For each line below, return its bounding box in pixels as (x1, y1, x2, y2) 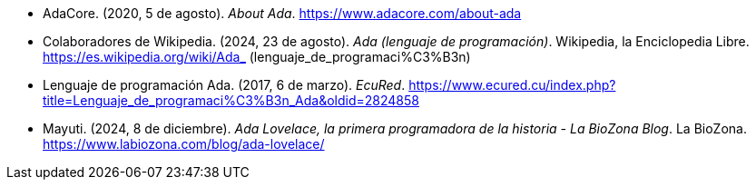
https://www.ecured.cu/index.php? (408, 77, 616, 93)
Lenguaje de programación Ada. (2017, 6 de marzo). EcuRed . (43, 77, 406, 93)
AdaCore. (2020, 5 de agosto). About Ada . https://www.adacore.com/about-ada (43, 5, 522, 21)
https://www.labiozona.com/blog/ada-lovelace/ (43, 136, 325, 152)
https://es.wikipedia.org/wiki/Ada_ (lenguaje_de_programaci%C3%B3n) (43, 49, 471, 64)
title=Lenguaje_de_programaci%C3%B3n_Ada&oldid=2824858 (43, 93, 419, 108)
